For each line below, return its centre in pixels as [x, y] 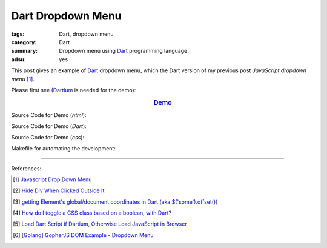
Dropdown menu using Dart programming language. [124, 51]
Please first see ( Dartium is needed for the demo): [74, 90]
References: [26, 168]
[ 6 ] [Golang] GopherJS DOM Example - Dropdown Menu [83, 235]
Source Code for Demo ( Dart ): [49, 126]
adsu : [19, 59]
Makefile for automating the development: [64, 149]
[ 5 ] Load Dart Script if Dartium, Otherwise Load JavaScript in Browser [100, 224]
